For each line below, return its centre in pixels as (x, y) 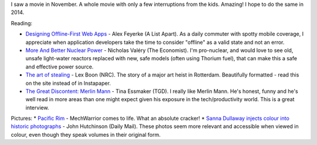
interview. (37, 108)
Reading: (21, 23)
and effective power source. (60, 67)
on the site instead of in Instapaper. (68, 83)
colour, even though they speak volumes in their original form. (86, 134)
